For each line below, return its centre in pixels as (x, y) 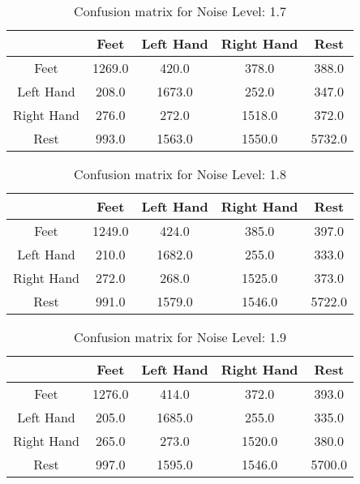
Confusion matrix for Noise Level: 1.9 (180, 337)
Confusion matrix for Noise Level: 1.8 (180, 174)
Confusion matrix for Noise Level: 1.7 (180, 11)
